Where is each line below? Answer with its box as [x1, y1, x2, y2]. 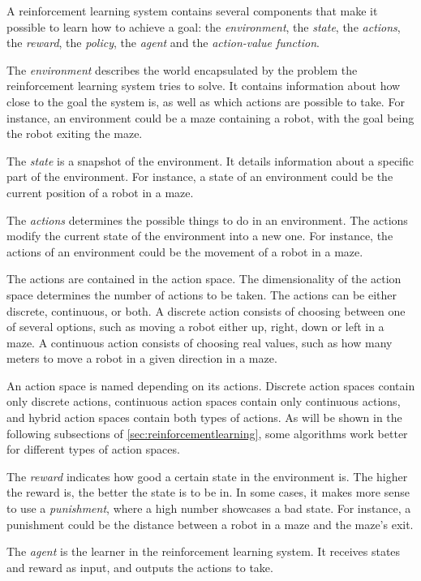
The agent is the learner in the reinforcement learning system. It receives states [6, 543, 401, 560]
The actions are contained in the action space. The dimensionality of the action [6, 270, 402, 287]
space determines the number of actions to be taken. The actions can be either [6, 286, 397, 303]
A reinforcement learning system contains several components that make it [6, 2, 378, 19]
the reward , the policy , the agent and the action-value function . [6, 34, 320, 51]
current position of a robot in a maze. [6, 183, 194, 200]
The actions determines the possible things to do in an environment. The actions [6, 211, 408, 228]
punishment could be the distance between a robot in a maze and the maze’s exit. [6, 515, 414, 532]
